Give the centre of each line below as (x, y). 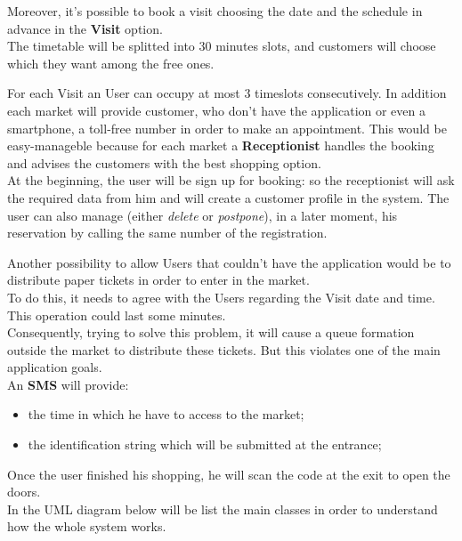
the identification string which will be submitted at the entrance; (205, 444)
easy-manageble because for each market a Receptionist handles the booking (221, 145)
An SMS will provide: (68, 384)
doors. (24, 492)
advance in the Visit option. (85, 28)
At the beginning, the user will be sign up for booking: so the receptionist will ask (231, 180)
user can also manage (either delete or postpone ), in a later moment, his (203, 215)
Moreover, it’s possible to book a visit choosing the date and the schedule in (215, 11)
